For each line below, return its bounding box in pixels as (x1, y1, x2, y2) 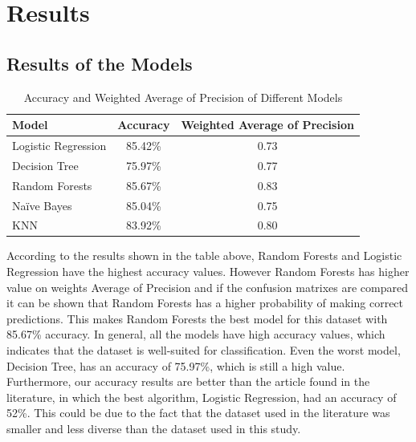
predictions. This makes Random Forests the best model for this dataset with (6, 310, 388, 326)
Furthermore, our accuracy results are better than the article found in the (6, 373, 370, 390)
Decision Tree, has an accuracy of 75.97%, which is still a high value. (6, 357, 345, 374)
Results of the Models (6, 51, 193, 75)
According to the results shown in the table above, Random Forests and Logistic (6, 247, 402, 264)
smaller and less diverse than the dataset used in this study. (6, 420, 301, 437)
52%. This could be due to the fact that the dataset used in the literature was (6, 404, 390, 421)
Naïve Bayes (12, 197, 72, 213)
